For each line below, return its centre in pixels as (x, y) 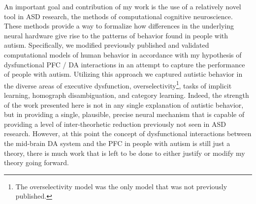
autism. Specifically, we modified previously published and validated (107, 45)
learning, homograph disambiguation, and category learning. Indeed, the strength (127, 95)
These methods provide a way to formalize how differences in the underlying (119, 26)
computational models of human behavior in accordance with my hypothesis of (123, 54)
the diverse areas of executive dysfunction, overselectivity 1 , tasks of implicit (118, 85)
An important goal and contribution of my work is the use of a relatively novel (123, 6)
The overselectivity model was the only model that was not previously (121, 186)
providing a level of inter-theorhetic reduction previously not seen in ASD (115, 124)
